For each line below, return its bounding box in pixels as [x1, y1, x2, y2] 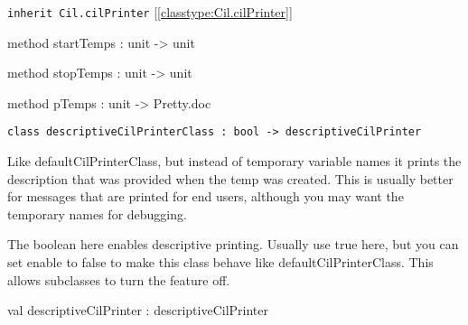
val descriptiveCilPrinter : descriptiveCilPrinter [7, 301, 268, 320]
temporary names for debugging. [7, 204, 187, 223]
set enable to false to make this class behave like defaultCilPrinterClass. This [7, 253, 434, 272]
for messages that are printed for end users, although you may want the [7, 187, 404, 206]
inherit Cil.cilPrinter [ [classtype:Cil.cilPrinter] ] [7, 3, 293, 21]
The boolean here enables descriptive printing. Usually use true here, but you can [7, 235, 459, 254]
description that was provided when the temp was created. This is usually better [7, 169, 454, 188]
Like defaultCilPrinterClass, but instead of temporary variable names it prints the [7, 152, 462, 171]
